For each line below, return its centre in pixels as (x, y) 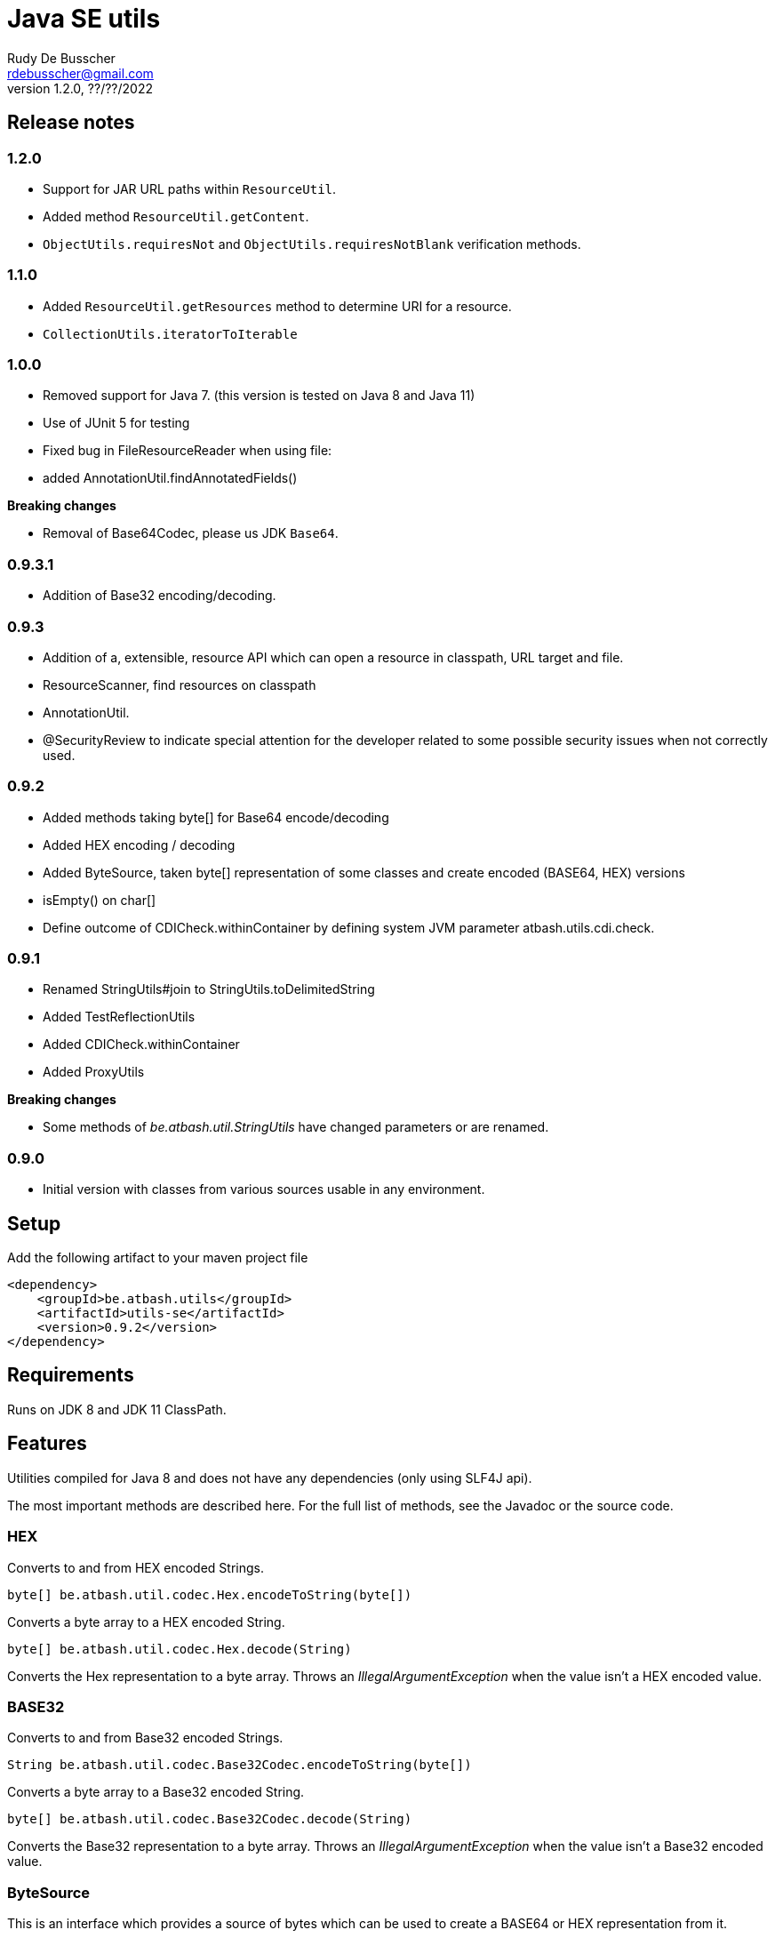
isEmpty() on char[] (100, 900)
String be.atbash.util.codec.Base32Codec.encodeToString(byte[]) (240, 1765)
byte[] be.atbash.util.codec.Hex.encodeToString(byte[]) (210, 1594)
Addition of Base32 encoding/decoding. (160, 596)
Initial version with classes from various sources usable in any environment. (264, 1189)
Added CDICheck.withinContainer (141, 1045)
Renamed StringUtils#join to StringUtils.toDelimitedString (209, 989)
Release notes (71, 123)
